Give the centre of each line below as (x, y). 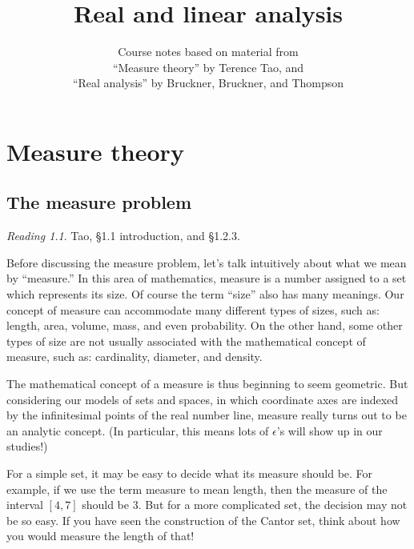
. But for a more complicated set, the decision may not (273, 505)
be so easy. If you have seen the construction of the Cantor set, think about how (203, 520)
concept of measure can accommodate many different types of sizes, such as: (193, 309)
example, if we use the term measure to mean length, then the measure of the (197, 489)
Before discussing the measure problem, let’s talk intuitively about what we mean (207, 262)
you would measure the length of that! (100, 536)
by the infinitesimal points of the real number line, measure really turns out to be (207, 415)
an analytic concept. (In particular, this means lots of (138, 430)
